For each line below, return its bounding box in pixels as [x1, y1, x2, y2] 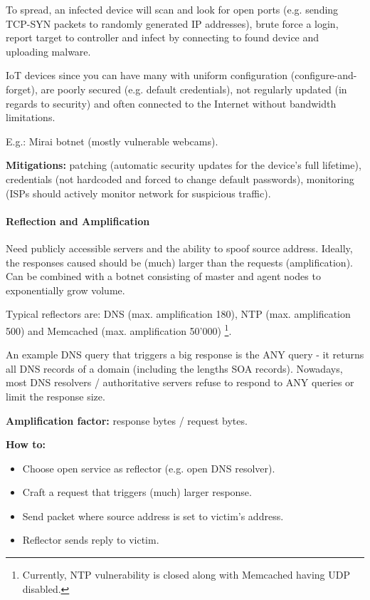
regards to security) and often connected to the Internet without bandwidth [6, 95, 337, 110]
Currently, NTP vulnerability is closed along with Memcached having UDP [22, 567, 350, 582]
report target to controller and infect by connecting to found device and [6, 30, 319, 45]
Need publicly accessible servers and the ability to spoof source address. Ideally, [6, 240, 353, 255]
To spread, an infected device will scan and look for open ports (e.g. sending [6, 2, 339, 16]
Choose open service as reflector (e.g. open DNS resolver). [22, 460, 275, 475]
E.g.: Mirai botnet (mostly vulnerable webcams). [6, 133, 218, 148]
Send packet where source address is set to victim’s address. [22, 508, 284, 523]
